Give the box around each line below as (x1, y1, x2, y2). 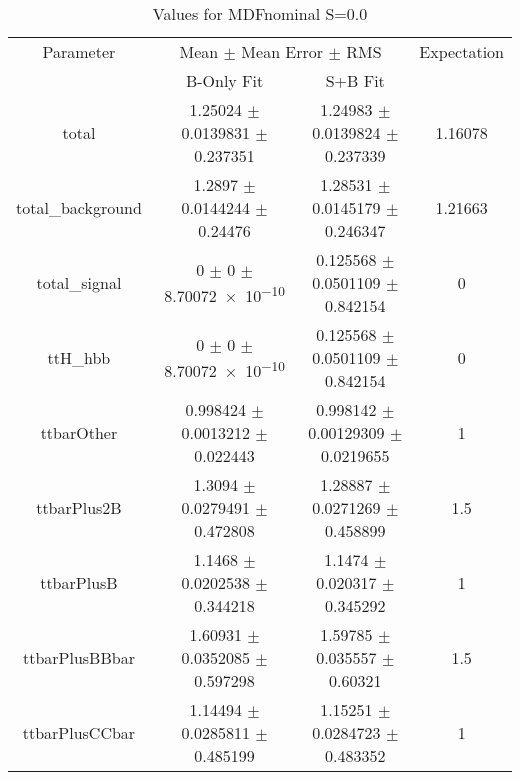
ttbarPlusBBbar (22, 646, 135, 669)
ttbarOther (40, 421, 118, 444)
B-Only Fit (185, 69, 264, 92)
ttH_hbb (47, 346, 111, 369)
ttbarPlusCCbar (22, 721, 136, 744)
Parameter (42, 40, 116, 63)
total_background (16, 196, 142, 219)
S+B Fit (325, 69, 385, 92)
